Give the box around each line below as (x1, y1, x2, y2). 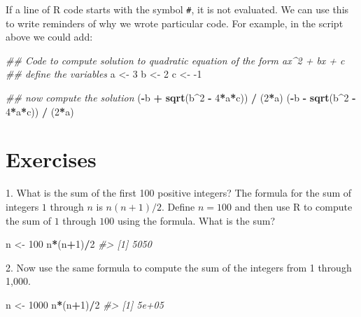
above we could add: (6, 29, 93, 44)
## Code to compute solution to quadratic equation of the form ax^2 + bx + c (6, 52, 345, 67)
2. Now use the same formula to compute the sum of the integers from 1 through (6, 260, 352, 274)
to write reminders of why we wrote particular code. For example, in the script (6, 15, 344, 30)
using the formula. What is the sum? (117, 213, 276, 227)
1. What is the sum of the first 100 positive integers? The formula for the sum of (6, 185, 352, 200)
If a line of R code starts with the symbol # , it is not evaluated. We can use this (6, 2, 349, 16)
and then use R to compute (234, 199, 353, 213)
